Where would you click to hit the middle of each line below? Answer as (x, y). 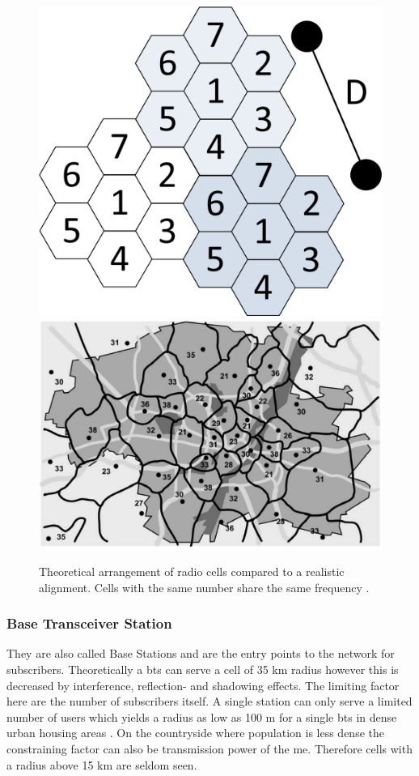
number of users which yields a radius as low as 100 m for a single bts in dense (202, 716)
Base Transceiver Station (89, 623)
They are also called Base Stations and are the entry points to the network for (201, 653)
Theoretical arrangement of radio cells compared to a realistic (192, 571)
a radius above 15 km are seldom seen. (102, 764)
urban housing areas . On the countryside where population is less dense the (195, 733)
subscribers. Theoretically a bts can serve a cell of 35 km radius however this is (203, 669)
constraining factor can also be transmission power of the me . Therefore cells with (209, 749)
